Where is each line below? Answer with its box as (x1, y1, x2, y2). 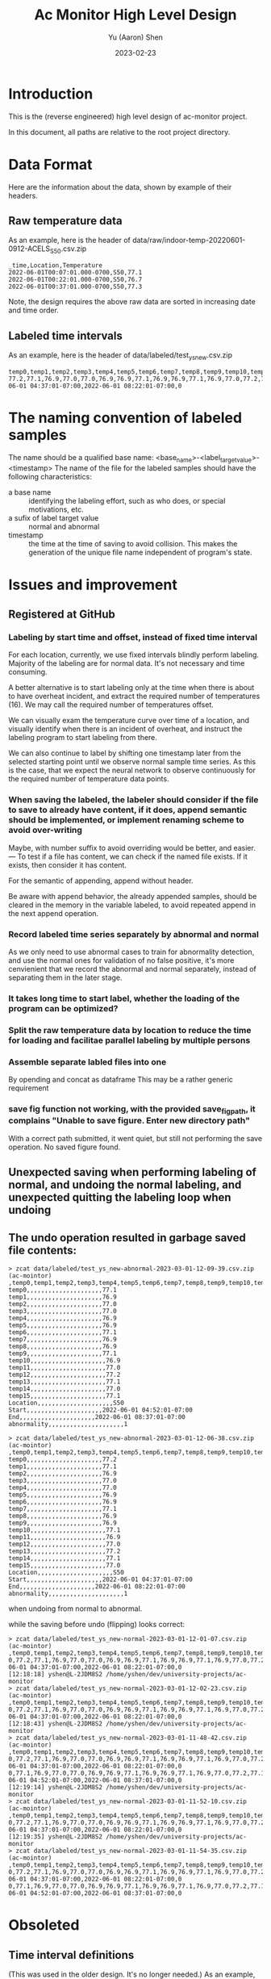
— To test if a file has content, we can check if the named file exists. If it (8, 851, 248, 861)
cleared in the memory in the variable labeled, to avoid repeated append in (8, 900, 256, 910)
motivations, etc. (28, 504, 84, 514)
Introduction (8, 85, 94, 103)
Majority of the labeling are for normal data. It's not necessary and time (8, 659, 245, 668)
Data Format (8, 155, 93, 174)
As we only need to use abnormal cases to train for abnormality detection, (8, 947, 255, 957)
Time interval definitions (8, 1948, 135, 1962)
